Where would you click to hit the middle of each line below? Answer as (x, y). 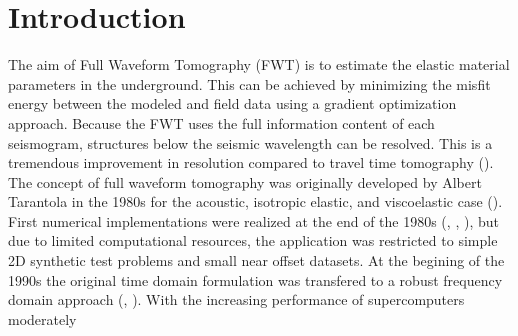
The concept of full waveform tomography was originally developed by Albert (245, 181)
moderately (42, 318)
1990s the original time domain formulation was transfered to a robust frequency (255, 279)
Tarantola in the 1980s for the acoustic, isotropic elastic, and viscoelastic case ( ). (255, 201)
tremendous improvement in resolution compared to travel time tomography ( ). (251, 162)
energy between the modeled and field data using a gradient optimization (232, 103)
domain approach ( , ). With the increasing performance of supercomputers (236, 299)
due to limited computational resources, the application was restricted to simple (253, 240)
